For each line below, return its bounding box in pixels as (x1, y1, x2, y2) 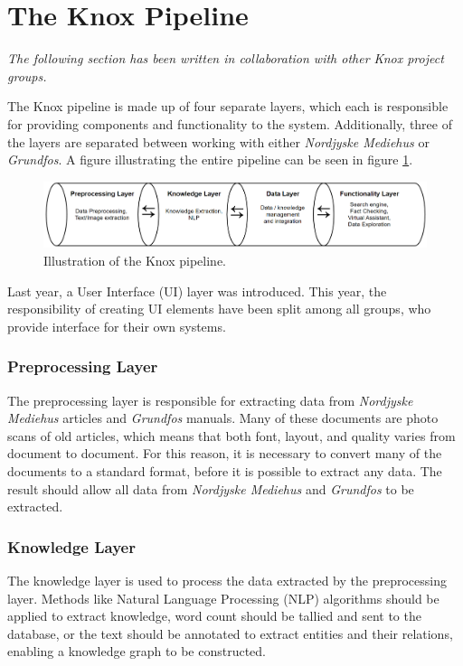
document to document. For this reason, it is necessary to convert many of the (7, 444, 442, 463)
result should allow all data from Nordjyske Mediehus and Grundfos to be (7, 479, 414, 498)
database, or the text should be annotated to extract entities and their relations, (7, 624, 453, 643)
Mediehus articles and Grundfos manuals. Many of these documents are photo (7, 408, 439, 427)
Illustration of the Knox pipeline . (43, 251, 227, 270)
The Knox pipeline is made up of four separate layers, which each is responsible (7, 97, 449, 116)
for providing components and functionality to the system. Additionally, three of (7, 114, 452, 133)
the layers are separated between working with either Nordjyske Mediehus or (7, 132, 430, 151)
